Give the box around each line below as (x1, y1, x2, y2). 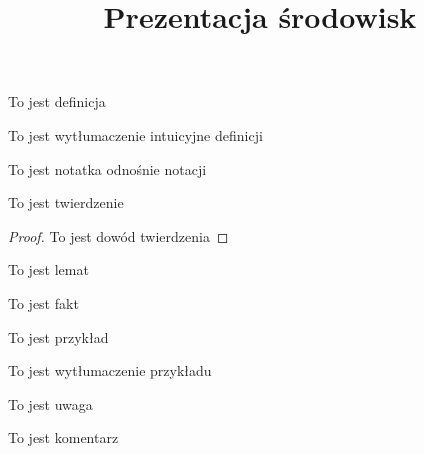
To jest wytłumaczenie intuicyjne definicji (8, 124, 263, 145)
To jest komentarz (8, 427, 119, 448)
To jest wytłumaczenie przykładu (8, 360, 212, 381)
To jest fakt (8, 292, 79, 313)
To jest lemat (8, 259, 89, 280)
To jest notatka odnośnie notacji (8, 158, 207, 179)
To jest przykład (8, 326, 109, 347)
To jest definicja (8, 91, 106, 112)
